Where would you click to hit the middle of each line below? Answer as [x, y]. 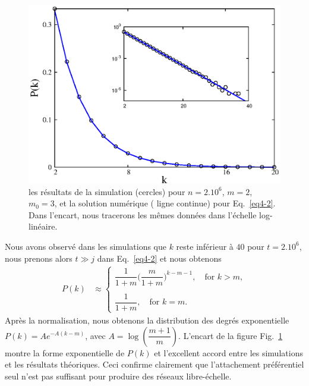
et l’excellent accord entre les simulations [228, 352]
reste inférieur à [205, 246]
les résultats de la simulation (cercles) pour [107, 191]
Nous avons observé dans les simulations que [86, 246]
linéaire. [43, 226]
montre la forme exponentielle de [65, 352]
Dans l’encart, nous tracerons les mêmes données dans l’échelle [143, 214]
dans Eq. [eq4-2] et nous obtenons [159, 258]
